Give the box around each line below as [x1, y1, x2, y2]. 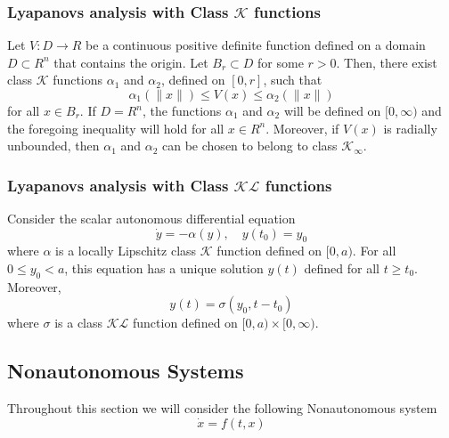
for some [257, 53, 304, 71]
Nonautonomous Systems [7, 357, 244, 385]
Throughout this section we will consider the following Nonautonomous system [7, 399, 437, 418]
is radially [383, 118, 437, 137]
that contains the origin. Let [53, 53, 208, 71]
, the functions [142, 101, 222, 119]
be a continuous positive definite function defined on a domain [86, 36, 426, 54]
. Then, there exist [336, 53, 437, 71]
